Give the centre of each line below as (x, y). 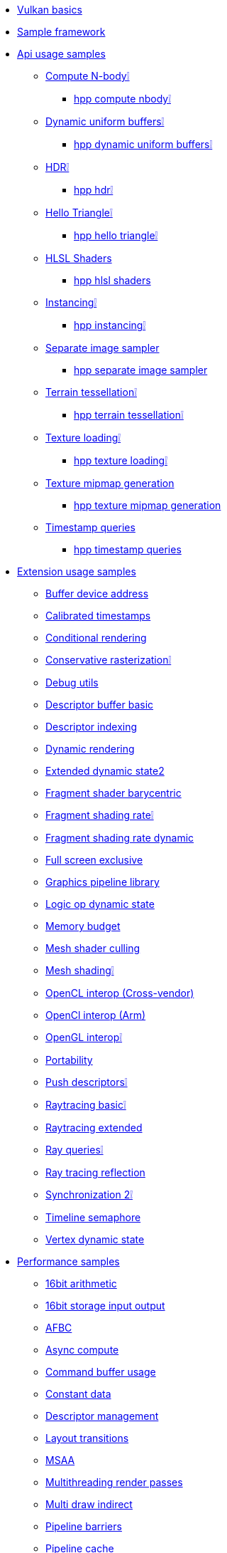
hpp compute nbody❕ (122, 99)
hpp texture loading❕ (121, 460)
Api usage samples (61, 54)
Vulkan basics (50, 10)
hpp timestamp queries (128, 549)
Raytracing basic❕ (86, 1105)
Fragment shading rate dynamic (120, 838)
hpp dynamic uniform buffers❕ (143, 144)
